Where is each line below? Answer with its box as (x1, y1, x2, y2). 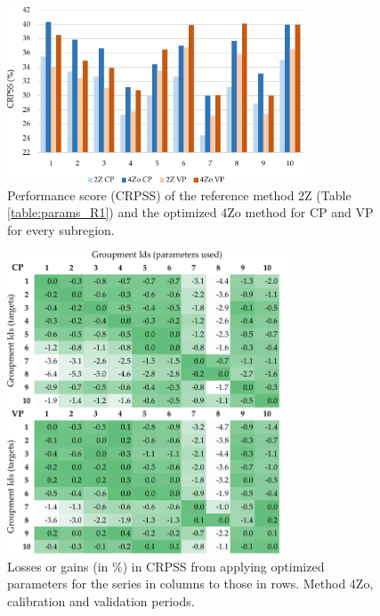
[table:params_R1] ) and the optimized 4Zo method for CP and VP (7, 203, 374, 222)
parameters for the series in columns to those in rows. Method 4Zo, (7, 574, 374, 593)
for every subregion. (7, 220, 115, 239)
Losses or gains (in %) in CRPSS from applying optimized (7, 556, 325, 575)
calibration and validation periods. (7, 591, 195, 610)
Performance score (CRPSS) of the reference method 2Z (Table (7, 185, 352, 204)
